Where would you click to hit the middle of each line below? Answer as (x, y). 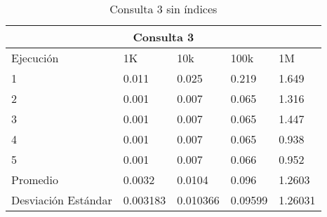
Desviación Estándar (62, 200)
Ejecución (35, 58)
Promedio (35, 180)
